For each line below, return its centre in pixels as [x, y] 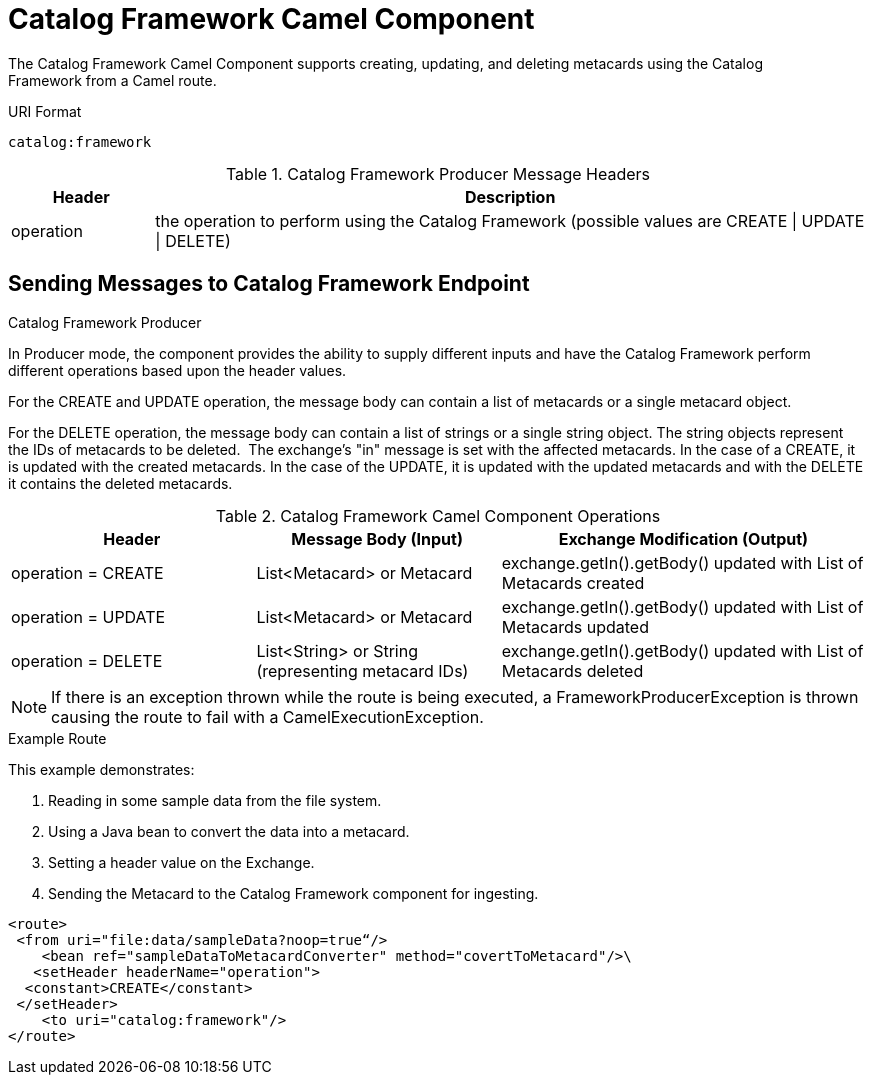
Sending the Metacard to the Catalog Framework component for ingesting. [293, 893]
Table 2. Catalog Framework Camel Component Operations [438, 515]
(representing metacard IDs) [362, 670]
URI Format [45, 111]
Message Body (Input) [377, 538]
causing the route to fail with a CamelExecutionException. [267, 716]
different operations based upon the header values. [177, 370]
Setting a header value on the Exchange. [181, 862]
